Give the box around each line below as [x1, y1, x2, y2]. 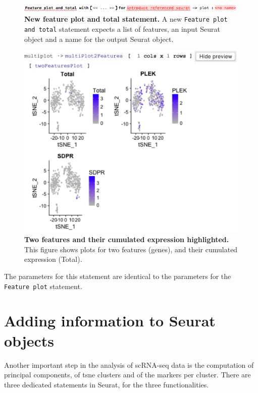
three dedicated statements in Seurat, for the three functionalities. [4, 379, 209, 389]
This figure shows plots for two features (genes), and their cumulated [24, 244, 238, 254]
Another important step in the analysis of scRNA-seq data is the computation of [4, 359, 254, 370]
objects [4, 330, 55, 351]
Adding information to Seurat [4, 310, 216, 331]
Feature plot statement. [4, 280, 82, 291]
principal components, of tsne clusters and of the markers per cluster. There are [4, 369, 251, 380]
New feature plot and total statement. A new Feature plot [24, 14, 228, 24]
